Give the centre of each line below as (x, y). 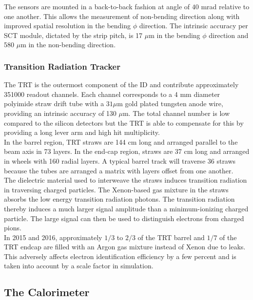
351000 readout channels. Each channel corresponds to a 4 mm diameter (112, 94)
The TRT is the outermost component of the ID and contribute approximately (121, 84)
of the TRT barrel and (171, 237)
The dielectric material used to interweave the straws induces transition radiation (126, 180)
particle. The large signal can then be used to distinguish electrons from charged (124, 218)
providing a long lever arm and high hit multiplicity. (82, 132)
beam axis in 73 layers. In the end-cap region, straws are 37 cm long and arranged (127, 151)
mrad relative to (225, 6)
